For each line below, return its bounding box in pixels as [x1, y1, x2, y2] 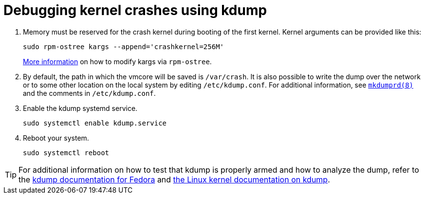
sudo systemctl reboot [23, 148, 110, 157]
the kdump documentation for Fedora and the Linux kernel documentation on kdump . [18, 174, 330, 184]
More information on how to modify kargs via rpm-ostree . [23, 57, 212, 66]
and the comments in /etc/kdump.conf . [23, 89, 156, 97]
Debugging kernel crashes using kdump [3, 2, 267, 18]
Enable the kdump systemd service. [23, 104, 138, 112]
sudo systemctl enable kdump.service [23, 119, 167, 127]
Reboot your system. [23, 133, 89, 142]
